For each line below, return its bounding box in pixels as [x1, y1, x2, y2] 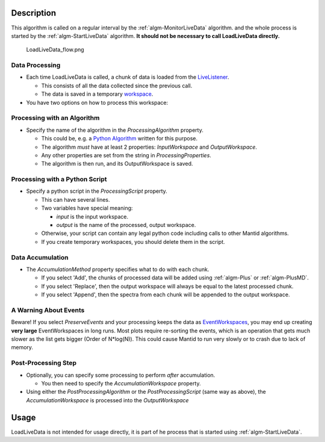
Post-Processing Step [11, 359, 77, 367]
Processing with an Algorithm [11, 114, 100, 122]
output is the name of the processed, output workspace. [56, 222, 196, 229]
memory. [11, 344, 33, 351]
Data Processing [11, 61, 61, 69]
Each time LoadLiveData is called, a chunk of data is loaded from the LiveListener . [26, 73, 229, 81]
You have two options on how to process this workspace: [26, 99, 169, 106]
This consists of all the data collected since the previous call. [41, 82, 193, 89]
